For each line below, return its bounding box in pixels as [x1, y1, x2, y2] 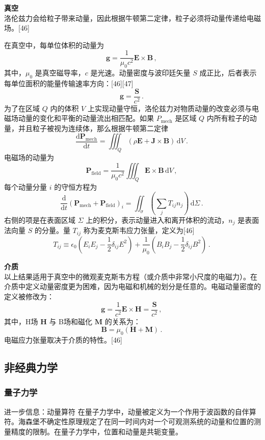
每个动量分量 [4, 181, 47, 192]
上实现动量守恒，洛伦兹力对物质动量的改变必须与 [87, 102, 252, 113]
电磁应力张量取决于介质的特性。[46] [4, 334, 122, 345]
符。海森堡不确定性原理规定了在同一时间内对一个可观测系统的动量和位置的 [4, 416, 254, 427]
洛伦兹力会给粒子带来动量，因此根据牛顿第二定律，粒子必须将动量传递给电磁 [4, 12, 261, 23]
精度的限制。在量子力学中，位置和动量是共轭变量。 [11, 426, 182, 436]
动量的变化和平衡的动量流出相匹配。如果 [18, 113, 154, 123]
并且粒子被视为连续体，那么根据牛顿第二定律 [18, 122, 168, 133]
